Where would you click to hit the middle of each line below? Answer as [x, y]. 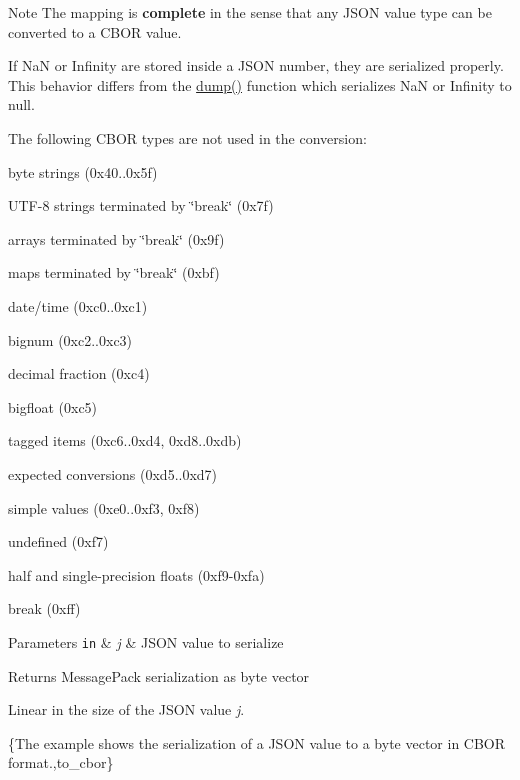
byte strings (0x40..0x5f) [83, 171]
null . [21, 104]
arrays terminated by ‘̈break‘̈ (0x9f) [116, 238]
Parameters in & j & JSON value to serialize [146, 641]
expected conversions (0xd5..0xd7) [113, 473]
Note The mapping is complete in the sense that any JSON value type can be [250, 12]
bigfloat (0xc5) [53, 406]
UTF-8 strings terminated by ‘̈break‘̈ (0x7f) [141, 205]
